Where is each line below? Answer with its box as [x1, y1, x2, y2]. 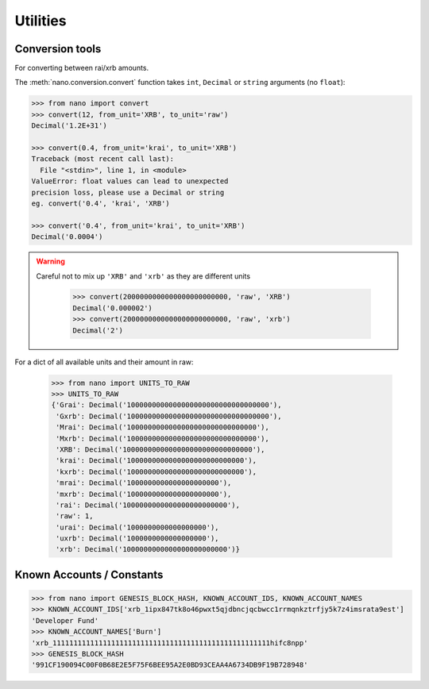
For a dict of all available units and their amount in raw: [14, 357, 194, 367]
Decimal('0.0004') [31, 233, 103, 241]
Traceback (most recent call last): [31, 155, 175, 164]
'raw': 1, [56, 512, 94, 521]
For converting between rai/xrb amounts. [14, 64, 149, 73]
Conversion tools [14, 42, 102, 56]
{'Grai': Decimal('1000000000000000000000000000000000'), [51, 401, 282, 410]
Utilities [14, 12, 67, 29]
